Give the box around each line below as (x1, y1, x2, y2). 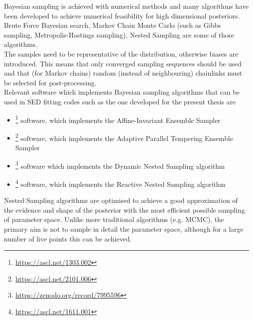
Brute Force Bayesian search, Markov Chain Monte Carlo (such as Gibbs (4, 20, 221, 30)
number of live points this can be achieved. (4, 233, 132, 243)
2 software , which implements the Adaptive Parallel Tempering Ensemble (15, 131, 233, 143)
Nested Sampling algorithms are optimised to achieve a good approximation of (4, 195, 238, 205)
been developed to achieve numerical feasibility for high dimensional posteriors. (4, 10, 240, 20)
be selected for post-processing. (4, 77, 97, 87)
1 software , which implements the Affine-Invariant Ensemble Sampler (15, 113, 221, 125)
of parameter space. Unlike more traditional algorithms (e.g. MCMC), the (4, 214, 224, 224)
